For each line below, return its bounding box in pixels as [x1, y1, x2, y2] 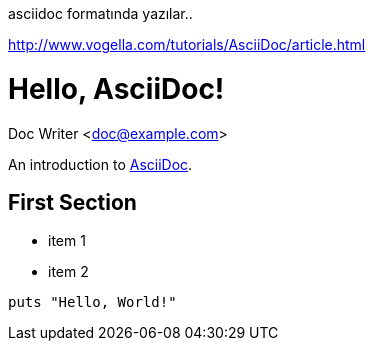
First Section [8, 189, 137, 215]
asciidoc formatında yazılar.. [8, 5, 193, 22]
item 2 [48, 263, 89, 281]
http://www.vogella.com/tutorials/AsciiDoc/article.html [8, 36, 366, 53]
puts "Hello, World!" [8, 294, 177, 311]
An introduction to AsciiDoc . [8, 155, 193, 173]
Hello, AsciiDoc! [8, 71, 225, 106]
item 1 [48, 232, 86, 250]
